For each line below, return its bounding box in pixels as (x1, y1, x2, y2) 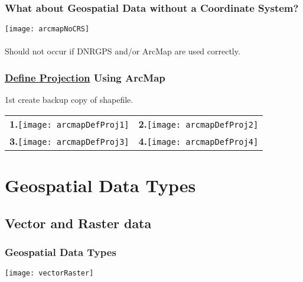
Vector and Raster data (5, 213, 152, 232)
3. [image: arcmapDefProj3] (9, 134, 129, 148)
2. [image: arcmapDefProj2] (138, 116, 259, 131)
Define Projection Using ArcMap (5, 70, 165, 85)
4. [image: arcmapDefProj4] (138, 134, 259, 148)
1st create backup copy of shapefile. (5, 93, 133, 106)
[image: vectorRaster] (5, 269, 94, 278)
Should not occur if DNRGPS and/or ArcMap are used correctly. (5, 45, 240, 57)
